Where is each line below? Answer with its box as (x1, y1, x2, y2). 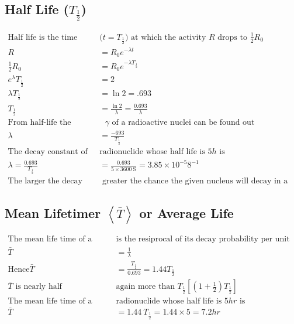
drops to (217, 33, 247, 42)
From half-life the (8, 118, 71, 127)
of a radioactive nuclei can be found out (112, 118, 255, 127)
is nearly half (15, 282, 62, 291)
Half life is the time (8, 33, 78, 42)
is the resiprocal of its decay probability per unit (116, 235, 290, 244)
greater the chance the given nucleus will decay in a (102, 177, 288, 186)
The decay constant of (8, 147, 88, 156)
